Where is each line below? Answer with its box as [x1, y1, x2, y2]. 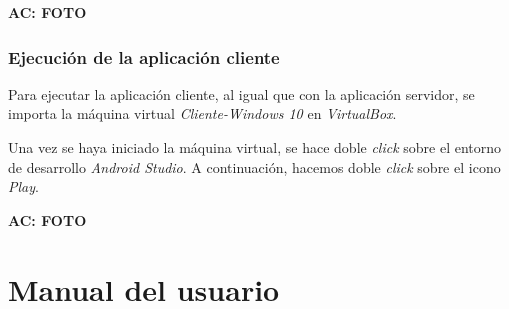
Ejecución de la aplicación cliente [8, 44, 280, 69]
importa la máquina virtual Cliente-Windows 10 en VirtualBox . [8, 103, 397, 124]
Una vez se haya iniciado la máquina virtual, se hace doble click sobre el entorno [8, 137, 502, 157]
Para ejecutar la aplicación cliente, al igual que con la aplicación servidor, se [8, 83, 475, 104]
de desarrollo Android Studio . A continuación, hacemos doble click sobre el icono [8, 156, 501, 177]
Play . [8, 176, 39, 197]
